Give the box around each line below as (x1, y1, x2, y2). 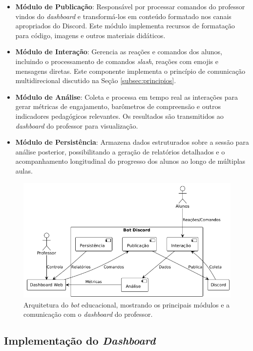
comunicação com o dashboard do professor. (23, 309, 153, 319)
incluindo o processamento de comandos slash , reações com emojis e (15, 56, 218, 66)
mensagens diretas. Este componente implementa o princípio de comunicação (15, 66, 246, 76)
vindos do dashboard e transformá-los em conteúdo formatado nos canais (15, 11, 232, 21)
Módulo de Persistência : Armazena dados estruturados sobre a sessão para (15, 137, 249, 147)
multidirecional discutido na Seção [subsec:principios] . (15, 75, 176, 86)
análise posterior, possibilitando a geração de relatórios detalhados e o (15, 146, 225, 156)
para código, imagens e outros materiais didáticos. (15, 30, 166, 40)
